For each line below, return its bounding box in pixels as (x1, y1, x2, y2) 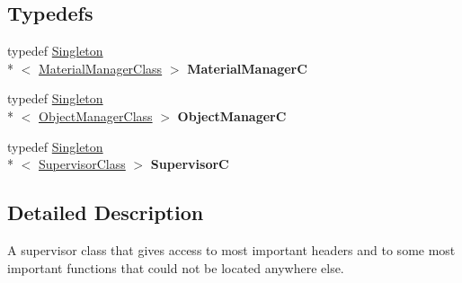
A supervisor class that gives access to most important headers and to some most (7, 240, 456, 259)
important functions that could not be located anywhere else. (7, 258, 344, 277)
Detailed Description (7, 199, 204, 226)
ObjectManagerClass (39, 106, 153, 125)
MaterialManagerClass (39, 58, 163, 77)
